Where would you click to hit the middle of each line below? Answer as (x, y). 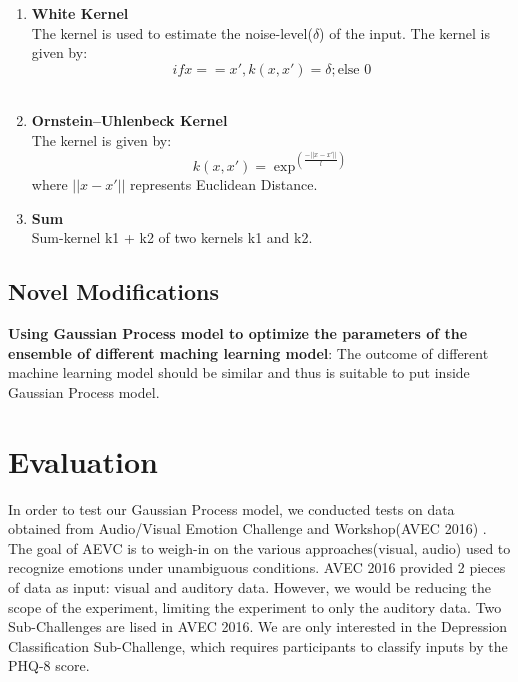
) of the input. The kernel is (404, 32)
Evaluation (83, 460)
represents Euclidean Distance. (224, 184)
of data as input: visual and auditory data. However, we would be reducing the (249, 586)
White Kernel (80, 13)
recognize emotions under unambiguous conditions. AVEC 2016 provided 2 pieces (257, 567)
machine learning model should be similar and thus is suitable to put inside (239, 372)
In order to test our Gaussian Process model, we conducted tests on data (231, 508)
